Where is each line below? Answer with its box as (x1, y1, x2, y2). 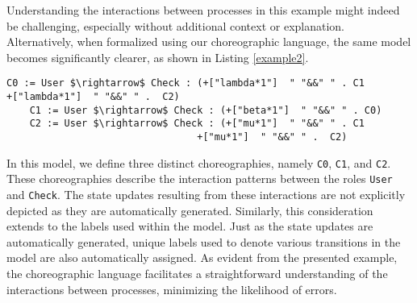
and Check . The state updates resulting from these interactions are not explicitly (6, 185, 406, 202)
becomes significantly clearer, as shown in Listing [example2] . (6, 48, 309, 65)
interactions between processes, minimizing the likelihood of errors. (6, 280, 337, 297)
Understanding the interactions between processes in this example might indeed (6, 2, 400, 18)
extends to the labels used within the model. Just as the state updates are (6, 218, 373, 235)
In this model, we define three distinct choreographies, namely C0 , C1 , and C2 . (6, 154, 391, 171)
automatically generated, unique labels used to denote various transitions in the (6, 233, 401, 250)
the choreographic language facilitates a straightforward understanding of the (6, 265, 388, 281)
